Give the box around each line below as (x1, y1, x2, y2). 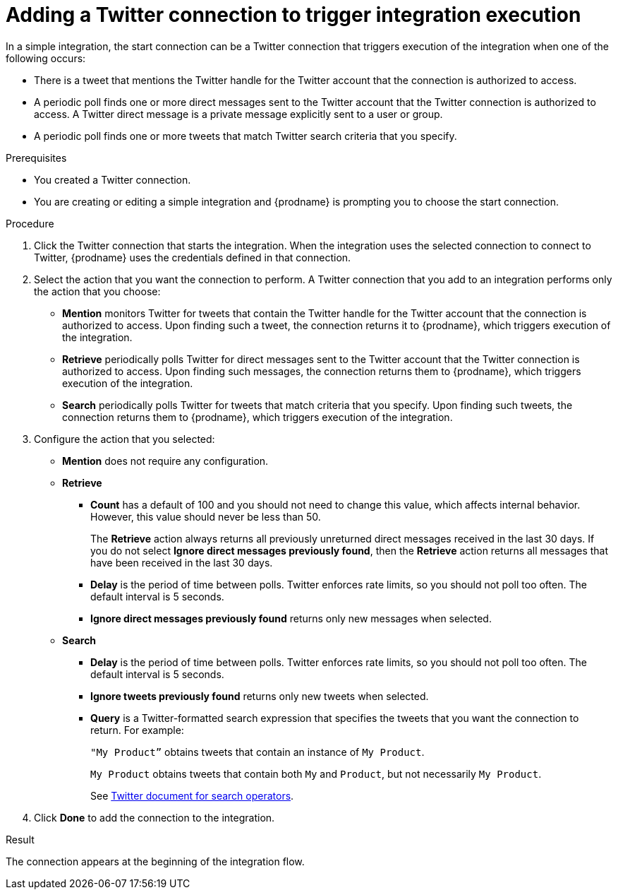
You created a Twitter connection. (34, 173, 191, 186)
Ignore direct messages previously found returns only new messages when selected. (90, 612, 492, 624)
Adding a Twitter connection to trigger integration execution (6, 3, 581, 27)
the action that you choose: (34, 285, 161, 297)
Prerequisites (6, 151, 67, 164)
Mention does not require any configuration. (62, 454, 269, 467)
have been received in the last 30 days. (90, 556, 273, 569)
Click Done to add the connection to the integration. (34, 811, 275, 824)
